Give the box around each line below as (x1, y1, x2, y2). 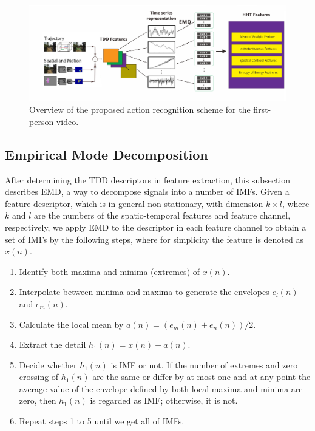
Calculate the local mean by (19, 317, 124, 330)
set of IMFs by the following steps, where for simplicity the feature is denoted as (5, 232, 303, 245)
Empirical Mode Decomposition (5, 144, 208, 163)
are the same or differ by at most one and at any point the (92, 370, 311, 383)
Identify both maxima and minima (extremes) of (19, 265, 200, 277)
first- (253, 103, 271, 116)
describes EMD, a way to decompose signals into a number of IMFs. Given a (5, 185, 290, 198)
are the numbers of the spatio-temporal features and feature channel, (34, 209, 291, 222)
